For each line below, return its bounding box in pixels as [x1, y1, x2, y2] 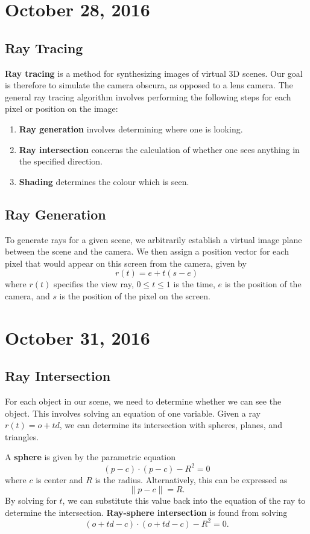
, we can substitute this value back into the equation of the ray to [62, 494, 306, 507]
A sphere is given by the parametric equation [5, 451, 176, 463]
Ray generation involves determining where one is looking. [19, 122, 243, 135]
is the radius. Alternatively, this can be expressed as [95, 473, 288, 486]
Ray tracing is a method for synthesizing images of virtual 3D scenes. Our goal [5, 67, 303, 79]
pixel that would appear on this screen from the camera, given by [5, 256, 247, 269]
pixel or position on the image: [5, 102, 118, 115]
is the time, [173, 278, 215, 290]
